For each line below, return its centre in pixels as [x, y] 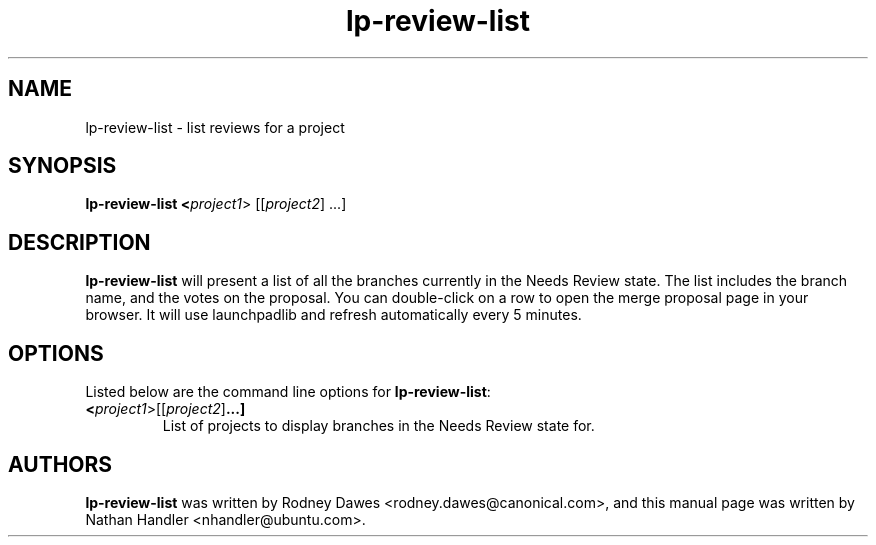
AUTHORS [60, 464]
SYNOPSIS [62, 166]
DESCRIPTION [79, 242]
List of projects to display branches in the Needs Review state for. [378, 426]
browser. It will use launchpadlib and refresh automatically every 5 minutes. [333, 315]
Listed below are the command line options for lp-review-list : [288, 392]
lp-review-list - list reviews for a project [215, 127]
